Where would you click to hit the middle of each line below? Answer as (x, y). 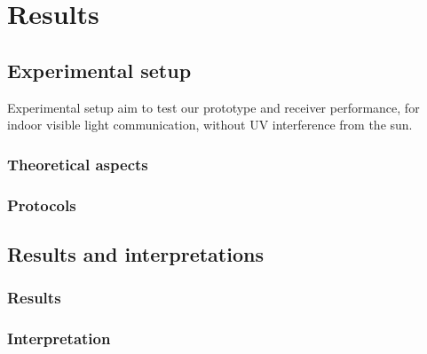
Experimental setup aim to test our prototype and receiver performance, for (213, 107)
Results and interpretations (135, 253)
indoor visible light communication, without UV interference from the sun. (210, 125)
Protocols (42, 205)
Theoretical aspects (78, 164)
